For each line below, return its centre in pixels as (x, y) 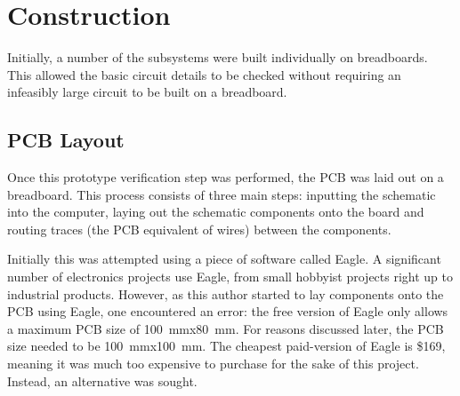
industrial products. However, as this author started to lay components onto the (226, 293)
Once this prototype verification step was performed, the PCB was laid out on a (226, 177)
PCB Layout (66, 140)
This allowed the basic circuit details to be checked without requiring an (204, 74)
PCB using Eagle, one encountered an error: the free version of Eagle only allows (228, 311)
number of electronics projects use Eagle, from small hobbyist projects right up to (230, 277)
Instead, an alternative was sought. (102, 380)
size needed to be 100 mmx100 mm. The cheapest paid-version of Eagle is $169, (226, 346)
